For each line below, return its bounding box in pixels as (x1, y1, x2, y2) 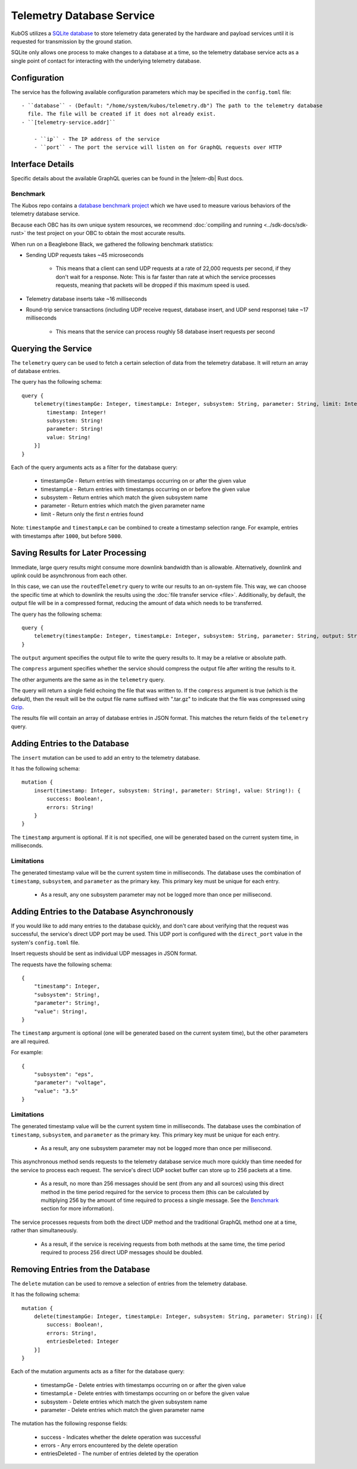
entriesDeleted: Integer (46, 1338, 119, 1345)
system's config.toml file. (11, 939, 80, 946)
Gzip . (11, 704, 24, 711)
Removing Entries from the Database (11, 1264, 151, 1274)
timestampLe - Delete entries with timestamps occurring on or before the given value (40, 1390, 250, 1397)
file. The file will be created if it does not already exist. (27, 111, 217, 117)
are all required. (11, 1038, 50, 1045)
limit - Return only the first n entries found (40, 510, 144, 518)
